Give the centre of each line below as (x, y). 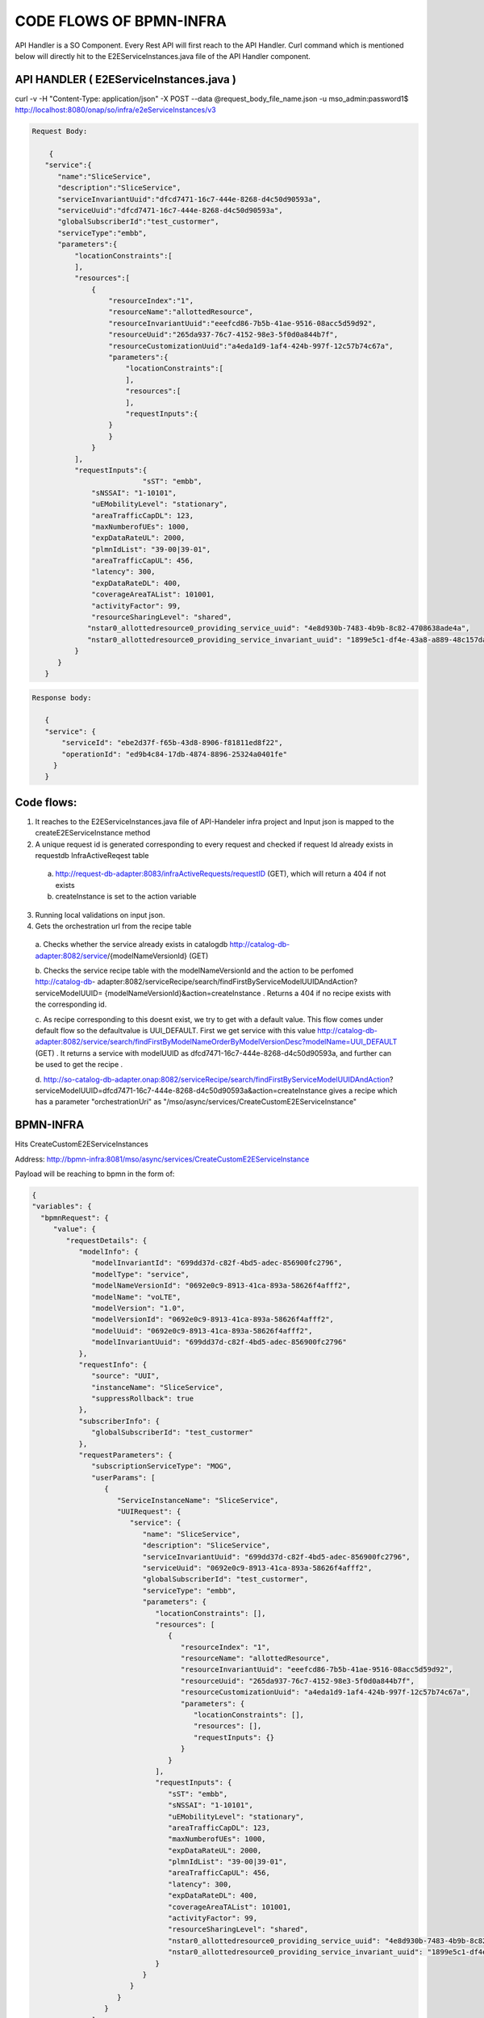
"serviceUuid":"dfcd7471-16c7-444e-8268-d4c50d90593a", (170, 210)
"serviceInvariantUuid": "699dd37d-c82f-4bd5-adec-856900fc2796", (276, 1557)
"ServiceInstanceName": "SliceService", (198, 1500)
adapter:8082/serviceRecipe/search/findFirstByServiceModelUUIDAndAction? (227, 982)
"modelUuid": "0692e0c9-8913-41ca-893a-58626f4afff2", (202, 1331)
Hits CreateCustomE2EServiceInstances (81, 1144)
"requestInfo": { (113, 1365)
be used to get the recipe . (79, 1065)
